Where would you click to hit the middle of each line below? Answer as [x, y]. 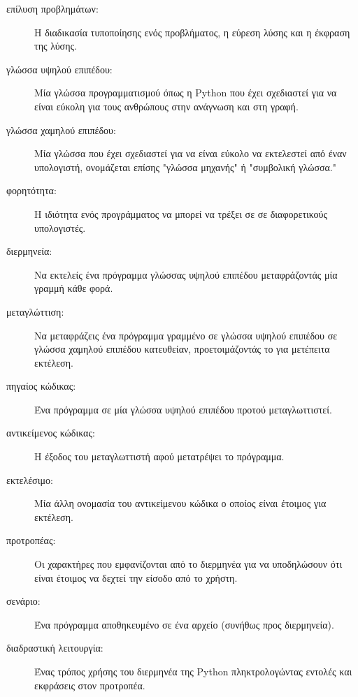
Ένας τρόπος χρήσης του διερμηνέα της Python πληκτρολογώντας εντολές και [193, 671]
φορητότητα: [31, 190]
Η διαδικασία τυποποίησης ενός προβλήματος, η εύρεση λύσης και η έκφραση [192, 32]
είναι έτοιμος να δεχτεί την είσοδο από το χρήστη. [136, 577]
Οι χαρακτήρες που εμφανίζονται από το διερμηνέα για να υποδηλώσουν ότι [188, 564]
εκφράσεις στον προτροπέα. [90, 685]
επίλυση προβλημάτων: [52, 8]
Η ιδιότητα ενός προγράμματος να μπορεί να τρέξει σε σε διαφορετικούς [181, 213]
